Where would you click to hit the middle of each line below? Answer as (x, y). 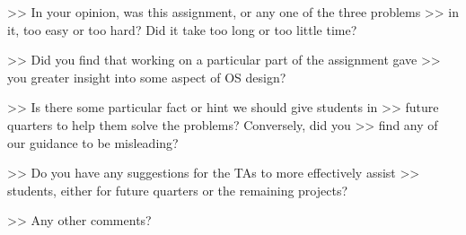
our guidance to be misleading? (93, 142)
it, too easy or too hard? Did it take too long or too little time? (182, 29)
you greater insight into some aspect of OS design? (147, 77)
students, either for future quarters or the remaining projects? (178, 190)
